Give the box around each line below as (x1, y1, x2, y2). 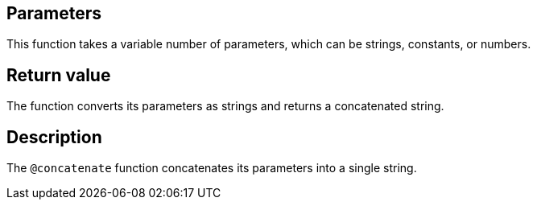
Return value (6, 64, 111, 85)
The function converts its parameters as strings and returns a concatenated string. (6, 99, 444, 113)
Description (6, 126, 102, 147)
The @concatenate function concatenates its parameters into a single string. (6, 161, 417, 175)
